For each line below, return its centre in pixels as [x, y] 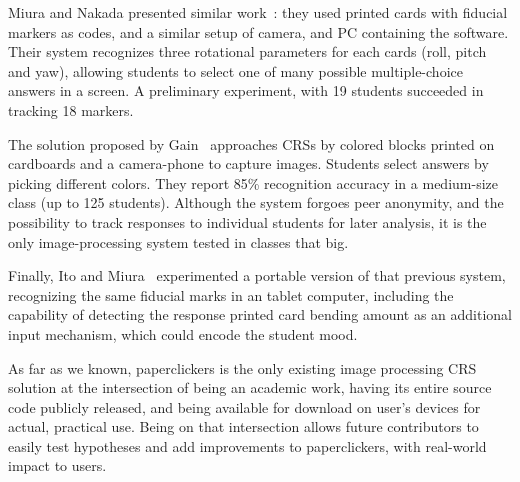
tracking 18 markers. [71, 109]
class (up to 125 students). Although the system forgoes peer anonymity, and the [256, 202]
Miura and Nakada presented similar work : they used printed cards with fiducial [258, 12]
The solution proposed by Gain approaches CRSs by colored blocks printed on [251, 143]
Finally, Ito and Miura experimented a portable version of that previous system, [257, 275]
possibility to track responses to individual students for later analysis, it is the [247, 221]
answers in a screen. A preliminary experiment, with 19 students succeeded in [246, 90]
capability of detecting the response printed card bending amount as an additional [260, 314]
